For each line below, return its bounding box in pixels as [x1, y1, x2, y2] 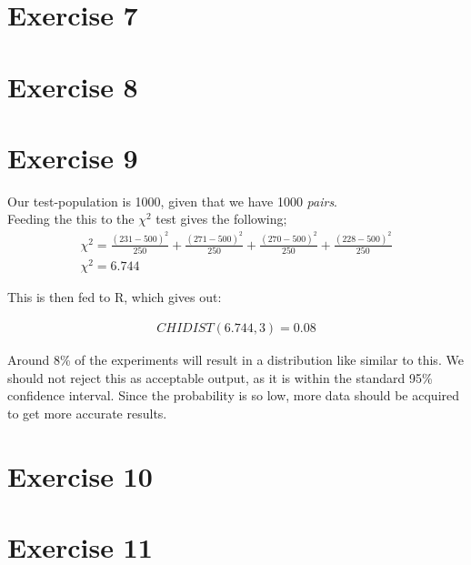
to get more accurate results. [7, 403, 167, 422]
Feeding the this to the [7, 209, 135, 228]
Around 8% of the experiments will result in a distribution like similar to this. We [7, 350, 464, 369]
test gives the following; [155, 209, 287, 228]
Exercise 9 [7, 138, 138, 176]
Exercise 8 [7, 67, 138, 105]
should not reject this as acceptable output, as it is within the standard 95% [7, 368, 433, 387]
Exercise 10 [7, 457, 153, 494]
